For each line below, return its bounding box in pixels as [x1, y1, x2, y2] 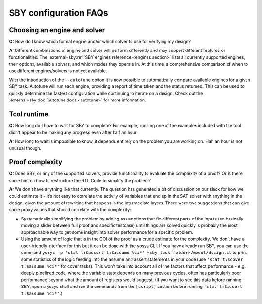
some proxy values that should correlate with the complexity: [9, 207, 131, 213]
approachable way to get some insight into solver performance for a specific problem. [21, 229, 194, 235]
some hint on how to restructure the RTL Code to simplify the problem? [9, 177, 151, 183]
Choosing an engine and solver [9, 26, 105, 34]
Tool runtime [9, 110, 49, 118]
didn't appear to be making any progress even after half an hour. [9, 129, 138, 135]
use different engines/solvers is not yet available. [9, 68, 107, 74]
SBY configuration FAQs [9, 7, 109, 18]
